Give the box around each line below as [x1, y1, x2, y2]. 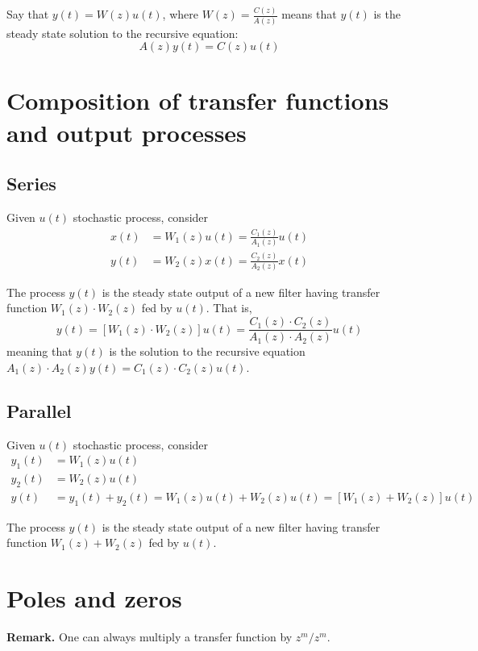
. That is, [206, 299, 252, 316]
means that [281, 6, 337, 23]
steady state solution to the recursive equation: [6, 24, 239, 41]
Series [6, 171, 56, 196]
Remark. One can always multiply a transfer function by [6, 628, 293, 645]
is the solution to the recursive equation [109, 343, 306, 360]
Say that [6, 6, 49, 23]
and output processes [6, 115, 247, 148]
